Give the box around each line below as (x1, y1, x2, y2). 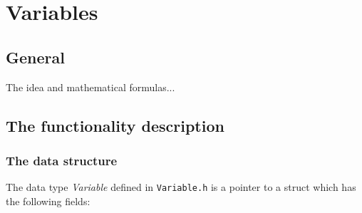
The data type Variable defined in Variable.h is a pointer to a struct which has (6, 180, 356, 194)
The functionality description (6, 114, 224, 136)
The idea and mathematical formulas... (6, 79, 175, 94)
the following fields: (6, 193, 90, 208)
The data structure (6, 151, 118, 169)
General (6, 46, 65, 68)
